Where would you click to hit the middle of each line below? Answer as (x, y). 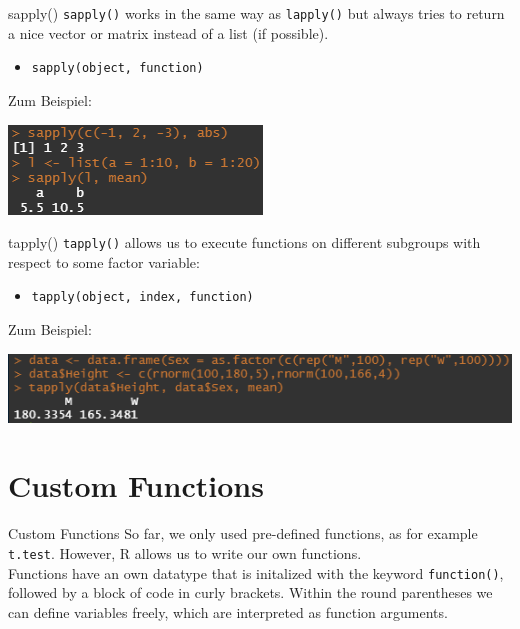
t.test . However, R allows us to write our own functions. (185, 552)
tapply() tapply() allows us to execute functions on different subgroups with (244, 242)
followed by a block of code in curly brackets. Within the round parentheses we (250, 592)
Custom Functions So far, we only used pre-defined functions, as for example (243, 533)
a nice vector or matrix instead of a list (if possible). (168, 32)
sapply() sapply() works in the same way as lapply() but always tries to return (256, 13)
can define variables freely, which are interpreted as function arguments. (228, 611)
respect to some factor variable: (104, 261)
